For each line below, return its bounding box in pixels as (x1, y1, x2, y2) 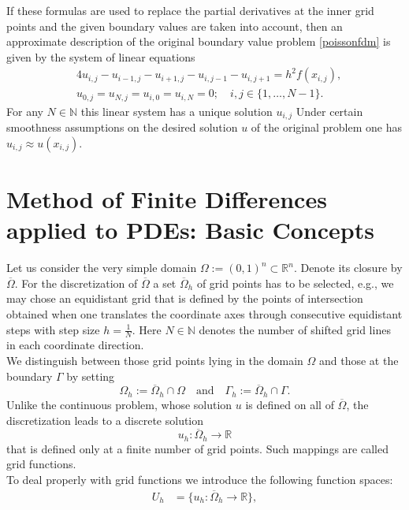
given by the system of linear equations (6, 48, 195, 65)
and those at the (318, 352, 399, 369)
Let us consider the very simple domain (6, 259, 197, 276)
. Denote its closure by (293, 259, 403, 276)
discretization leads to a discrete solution (6, 411, 204, 428)
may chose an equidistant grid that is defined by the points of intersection (6, 290, 363, 307)
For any (6, 102, 43, 119)
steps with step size (6, 321, 100, 337)
